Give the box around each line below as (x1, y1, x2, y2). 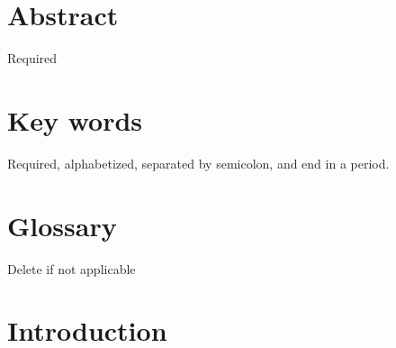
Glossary (7, 206, 117, 243)
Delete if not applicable (7, 259, 136, 278)
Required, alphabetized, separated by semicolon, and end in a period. (7, 153, 390, 172)
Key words (7, 101, 143, 138)
